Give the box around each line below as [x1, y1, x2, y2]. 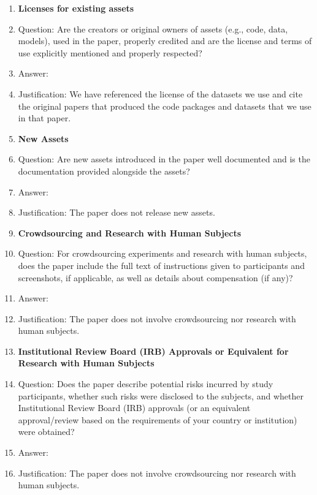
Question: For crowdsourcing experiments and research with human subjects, [18, 247, 307, 260]
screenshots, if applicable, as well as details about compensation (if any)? [18, 271, 293, 284]
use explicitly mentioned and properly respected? [18, 46, 202, 59]
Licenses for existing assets [18, 2, 134, 14]
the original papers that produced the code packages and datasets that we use [18, 99, 311, 112]
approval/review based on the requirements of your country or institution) [18, 413, 297, 426]
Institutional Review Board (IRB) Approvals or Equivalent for [18, 344, 289, 357]
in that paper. [18, 111, 71, 124]
